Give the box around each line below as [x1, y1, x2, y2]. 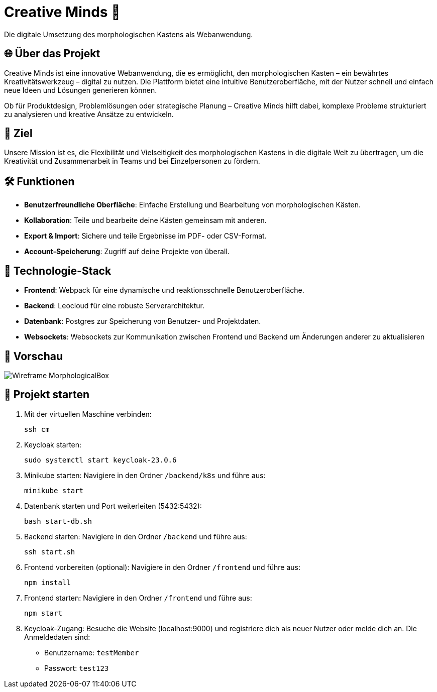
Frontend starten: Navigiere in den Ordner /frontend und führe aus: [24, 593, 252, 602]
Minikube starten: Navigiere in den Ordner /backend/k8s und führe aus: [24, 471, 266, 480]
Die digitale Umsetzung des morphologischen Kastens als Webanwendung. [4, 30, 253, 39]
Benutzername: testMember [44, 648, 139, 657]
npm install [24, 578, 71, 587]
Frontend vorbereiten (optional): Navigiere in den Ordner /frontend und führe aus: [24, 562, 300, 571]
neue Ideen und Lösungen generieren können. [4, 85, 157, 94]
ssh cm [24, 425, 50, 433]
